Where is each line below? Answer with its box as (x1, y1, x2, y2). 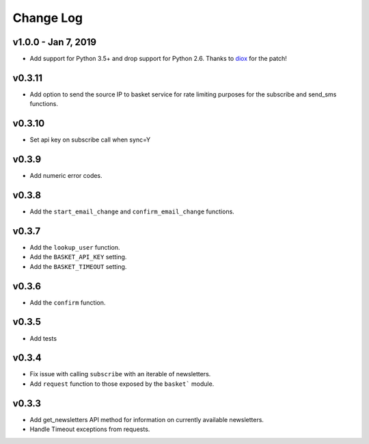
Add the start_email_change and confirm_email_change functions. (29, 207, 235, 216)
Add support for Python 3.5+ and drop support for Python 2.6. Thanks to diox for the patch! (29, 55, 287, 63)
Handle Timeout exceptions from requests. (29, 425, 150, 434)
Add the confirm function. (29, 298, 106, 306)
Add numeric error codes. (29, 172, 102, 180)
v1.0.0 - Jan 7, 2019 (12, 36, 97, 48)
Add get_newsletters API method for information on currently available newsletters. (29, 415, 264, 423)
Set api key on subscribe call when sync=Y (29, 135, 150, 144)
